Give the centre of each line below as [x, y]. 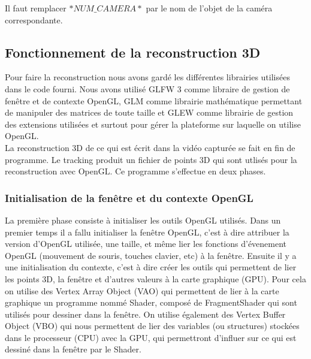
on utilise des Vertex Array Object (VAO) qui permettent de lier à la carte [142, 290]
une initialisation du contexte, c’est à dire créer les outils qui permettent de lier [151, 267]
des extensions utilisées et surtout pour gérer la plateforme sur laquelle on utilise [153, 124]
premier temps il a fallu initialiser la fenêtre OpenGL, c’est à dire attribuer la [147, 232]
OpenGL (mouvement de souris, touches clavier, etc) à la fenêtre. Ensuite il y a [151, 255]
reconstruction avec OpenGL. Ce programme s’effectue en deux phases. [135, 171]
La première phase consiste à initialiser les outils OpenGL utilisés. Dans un [143, 220]
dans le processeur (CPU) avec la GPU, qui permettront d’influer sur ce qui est [151, 337]
